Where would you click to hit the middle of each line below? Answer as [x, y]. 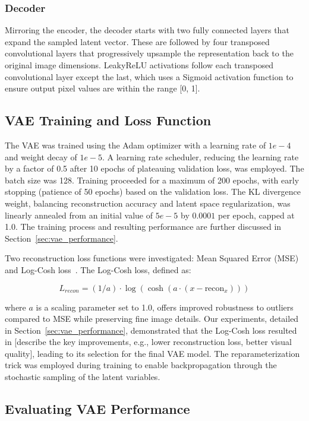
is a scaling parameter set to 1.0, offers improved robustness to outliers [165, 307]
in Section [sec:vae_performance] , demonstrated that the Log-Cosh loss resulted [151, 330]
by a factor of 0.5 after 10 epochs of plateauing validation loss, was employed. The [154, 168]
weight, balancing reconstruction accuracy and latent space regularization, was [148, 203]
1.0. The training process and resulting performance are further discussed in [143, 227]
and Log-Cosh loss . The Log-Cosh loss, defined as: [98, 269]
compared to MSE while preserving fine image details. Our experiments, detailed [152, 319]
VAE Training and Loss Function [108, 120]
